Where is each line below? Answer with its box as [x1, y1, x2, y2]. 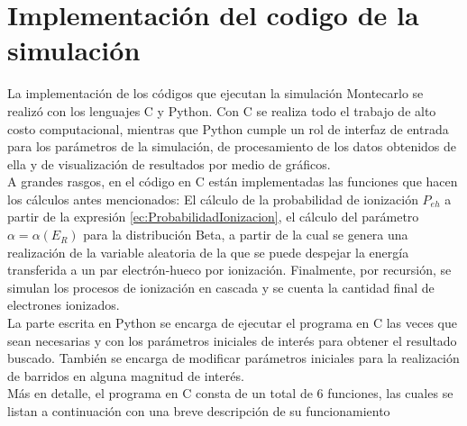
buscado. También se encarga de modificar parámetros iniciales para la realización [7, 349, 460, 367]
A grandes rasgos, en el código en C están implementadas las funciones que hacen [7, 172, 458, 191]
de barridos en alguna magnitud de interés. [7, 366, 244, 385]
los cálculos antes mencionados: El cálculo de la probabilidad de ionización [7, 189, 418, 208]
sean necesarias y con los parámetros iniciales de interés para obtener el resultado [7, 331, 457, 349]
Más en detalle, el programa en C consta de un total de [7, 384, 313, 403]
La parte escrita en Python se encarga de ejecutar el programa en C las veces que [7, 313, 458, 332]
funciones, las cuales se [327, 384, 453, 403]
